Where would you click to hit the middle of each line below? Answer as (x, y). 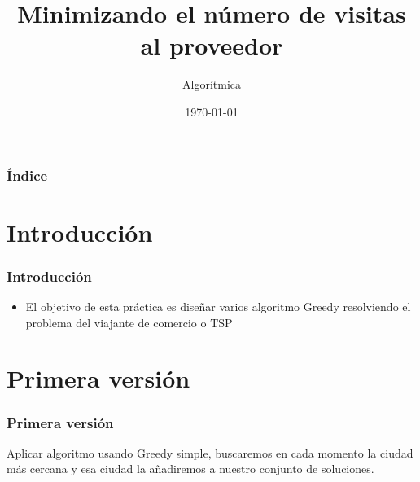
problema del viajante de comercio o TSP (129, 322)
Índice (27, 175)
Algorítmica (212, 84)
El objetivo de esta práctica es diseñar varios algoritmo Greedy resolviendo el (218, 307)
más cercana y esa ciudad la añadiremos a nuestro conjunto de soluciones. (190, 469)
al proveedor (212, 45)
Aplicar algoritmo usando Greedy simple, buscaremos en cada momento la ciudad (210, 452)
